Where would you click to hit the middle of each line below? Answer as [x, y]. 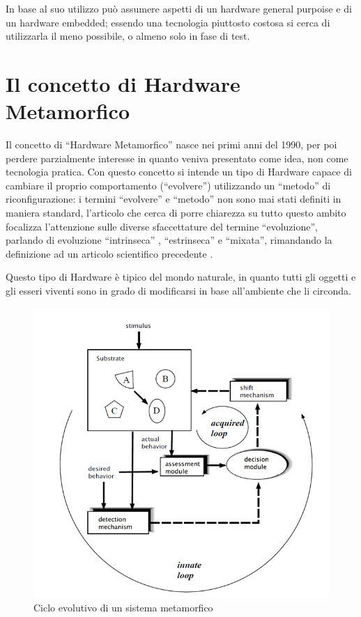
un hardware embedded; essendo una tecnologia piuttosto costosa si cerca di [168, 22]
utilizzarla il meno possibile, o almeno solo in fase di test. [128, 36]
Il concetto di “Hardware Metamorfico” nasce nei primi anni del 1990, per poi [171, 145]
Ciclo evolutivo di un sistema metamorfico [123, 608]
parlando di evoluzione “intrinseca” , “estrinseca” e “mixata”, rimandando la [169, 240]
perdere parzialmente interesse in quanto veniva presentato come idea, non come [177, 158]
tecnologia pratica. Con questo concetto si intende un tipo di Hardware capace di [179, 172]
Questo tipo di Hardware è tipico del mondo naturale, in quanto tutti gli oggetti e [181, 277]
